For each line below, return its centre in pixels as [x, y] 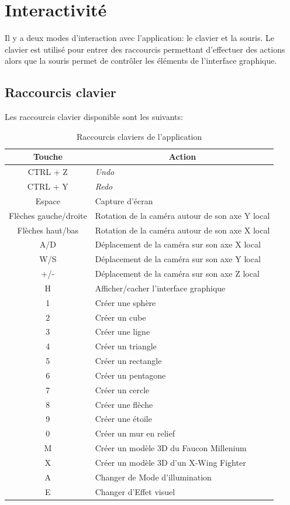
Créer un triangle [126, 346]
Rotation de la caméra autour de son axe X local [182, 230]
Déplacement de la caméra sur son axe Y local [178, 259]
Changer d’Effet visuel [135, 491]
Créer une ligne [122, 331]
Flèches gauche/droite [48, 215]
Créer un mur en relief [135, 433]
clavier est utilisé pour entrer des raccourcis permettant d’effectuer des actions [145, 49]
